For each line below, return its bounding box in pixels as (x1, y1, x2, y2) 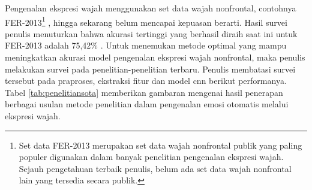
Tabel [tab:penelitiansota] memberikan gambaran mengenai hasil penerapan (5, 86, 283, 98)
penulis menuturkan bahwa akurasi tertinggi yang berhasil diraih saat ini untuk (5, 27, 298, 40)
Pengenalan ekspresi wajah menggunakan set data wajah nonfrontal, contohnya (5, 2, 296, 14)
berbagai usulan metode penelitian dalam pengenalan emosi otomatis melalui (5, 98, 289, 110)
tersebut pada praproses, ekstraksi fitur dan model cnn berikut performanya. (5, 74, 287, 87)
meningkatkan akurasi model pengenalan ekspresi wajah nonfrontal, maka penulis (5, 51, 305, 64)
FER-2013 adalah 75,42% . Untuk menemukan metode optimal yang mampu (5, 39, 287, 52)
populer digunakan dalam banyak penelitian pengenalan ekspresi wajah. (19, 150, 284, 163)
